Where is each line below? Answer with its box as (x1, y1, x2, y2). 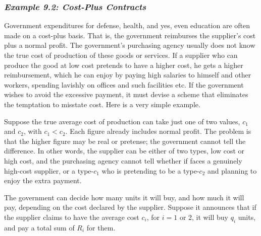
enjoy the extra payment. (4, 175, 82, 186)
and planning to (207, 165, 257, 176)
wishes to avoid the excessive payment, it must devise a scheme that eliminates (4, 89, 248, 100)
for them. (86, 222, 116, 232)
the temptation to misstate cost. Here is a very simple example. (4, 99, 200, 109)
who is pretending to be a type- (101, 165, 199, 176)
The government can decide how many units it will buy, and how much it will (4, 192, 244, 202)
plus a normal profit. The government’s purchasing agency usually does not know (4, 40, 255, 50)
